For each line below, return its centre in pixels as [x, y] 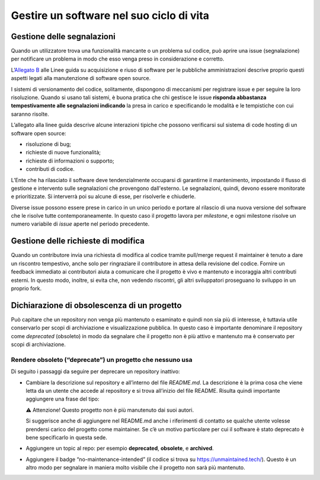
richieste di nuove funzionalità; [63, 152]
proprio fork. [26, 288]
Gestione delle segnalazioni [63, 36]
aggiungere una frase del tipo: [63, 399]
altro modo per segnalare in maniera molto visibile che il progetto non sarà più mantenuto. [135, 468]
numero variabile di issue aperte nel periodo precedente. [80, 224]
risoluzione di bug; [48, 144]
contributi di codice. [50, 169]
